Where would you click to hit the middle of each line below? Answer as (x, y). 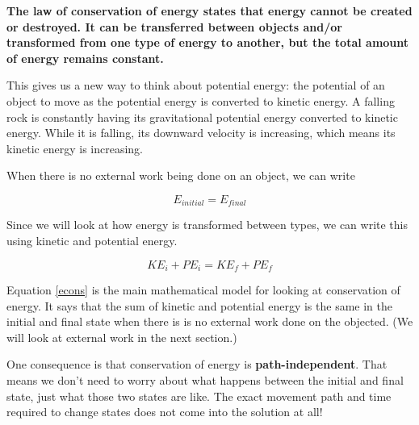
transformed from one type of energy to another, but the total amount (208, 42)
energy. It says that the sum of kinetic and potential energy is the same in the (199, 305)
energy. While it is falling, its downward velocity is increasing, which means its (201, 133)
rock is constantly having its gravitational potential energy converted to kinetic (202, 117)
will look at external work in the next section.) (122, 337)
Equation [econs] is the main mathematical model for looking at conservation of (203, 290)
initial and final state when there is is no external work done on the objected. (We (210, 321)
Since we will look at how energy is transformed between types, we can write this (207, 225)
